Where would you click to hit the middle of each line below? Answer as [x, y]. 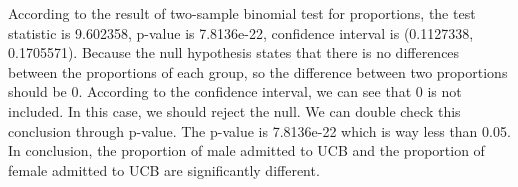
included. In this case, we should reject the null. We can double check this [234, 110]
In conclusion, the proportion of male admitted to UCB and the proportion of [246, 150]
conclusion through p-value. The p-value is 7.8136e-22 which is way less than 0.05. [259, 130]
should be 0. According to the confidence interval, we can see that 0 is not [235, 91]
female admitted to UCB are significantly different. [164, 169]
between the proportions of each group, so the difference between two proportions [258, 71]
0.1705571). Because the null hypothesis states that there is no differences [234, 52]
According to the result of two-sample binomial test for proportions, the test [242, 13]
